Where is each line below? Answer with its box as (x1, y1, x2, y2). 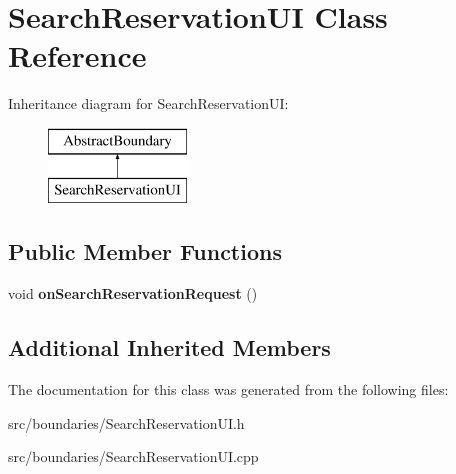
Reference (8, 35, 147, 76)
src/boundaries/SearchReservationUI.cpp (8, 446, 259, 467)
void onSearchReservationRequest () (8, 283, 258, 304)
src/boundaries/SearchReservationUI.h (8, 412, 245, 433)
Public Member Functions (8, 236, 282, 267)
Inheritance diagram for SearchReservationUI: (8, 93, 289, 114)
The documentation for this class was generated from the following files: (8, 379, 449, 400)
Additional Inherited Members (8, 332, 331, 363)
